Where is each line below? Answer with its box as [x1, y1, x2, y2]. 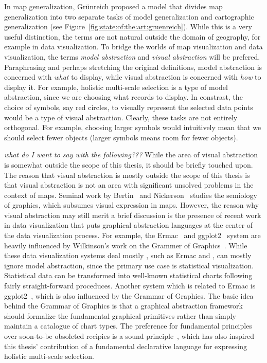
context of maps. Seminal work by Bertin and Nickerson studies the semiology [4, 189, 257, 200]
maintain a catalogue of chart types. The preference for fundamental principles [4, 320, 252, 331]
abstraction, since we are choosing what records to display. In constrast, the [4, 92, 243, 102]
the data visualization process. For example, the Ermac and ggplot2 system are [4, 230, 261, 241]
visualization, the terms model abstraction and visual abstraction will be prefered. [4, 51, 260, 62]
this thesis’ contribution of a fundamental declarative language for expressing [4, 340, 247, 351]
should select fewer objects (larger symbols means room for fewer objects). [4, 132, 238, 142]
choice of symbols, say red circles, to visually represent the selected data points [4, 101, 253, 112]
